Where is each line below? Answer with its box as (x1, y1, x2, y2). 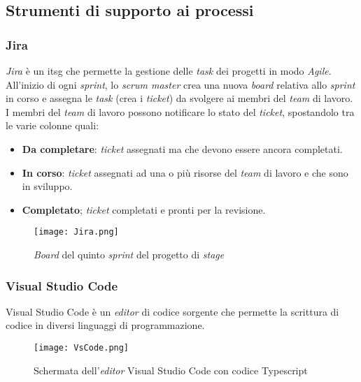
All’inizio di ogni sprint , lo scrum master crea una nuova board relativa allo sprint (6, 77, 355, 91)
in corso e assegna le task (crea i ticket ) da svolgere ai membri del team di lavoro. (6, 91, 353, 105)
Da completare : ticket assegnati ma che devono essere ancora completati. (22, 141, 343, 156)
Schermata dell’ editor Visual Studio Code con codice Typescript (34, 362, 308, 377)
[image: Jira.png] (34, 227, 119, 237)
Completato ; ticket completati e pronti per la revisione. (22, 202, 266, 216)
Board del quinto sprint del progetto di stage (34, 247, 225, 261)
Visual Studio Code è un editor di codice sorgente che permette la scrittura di (6, 304, 339, 318)
